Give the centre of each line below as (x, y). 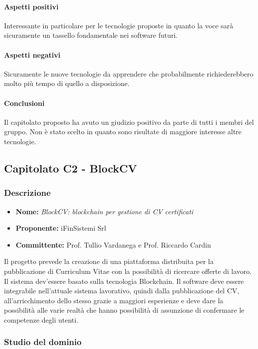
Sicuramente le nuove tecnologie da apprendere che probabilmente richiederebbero (129, 73)
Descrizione (27, 193)
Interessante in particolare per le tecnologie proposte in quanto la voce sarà (119, 25)
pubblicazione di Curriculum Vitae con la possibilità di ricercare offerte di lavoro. (128, 271)
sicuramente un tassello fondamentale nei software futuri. (91, 35)
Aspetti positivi (31, 6)
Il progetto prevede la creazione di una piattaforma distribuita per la (109, 261)
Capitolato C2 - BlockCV (71, 168)
